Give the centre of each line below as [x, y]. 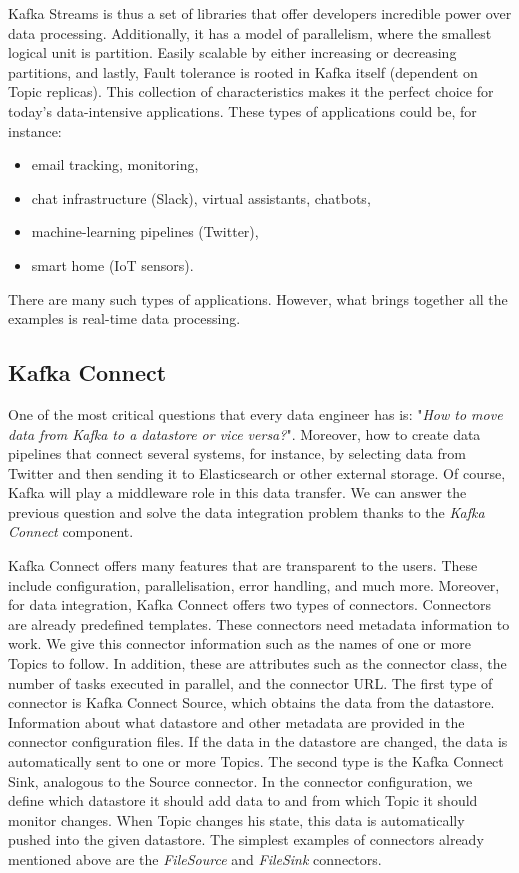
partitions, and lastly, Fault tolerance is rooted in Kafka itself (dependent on [243, 71]
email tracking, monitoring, [115, 164]
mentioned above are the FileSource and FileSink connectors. [195, 858]
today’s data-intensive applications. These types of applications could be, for [242, 110]
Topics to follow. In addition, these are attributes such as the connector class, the [257, 663]
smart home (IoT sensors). [112, 264]
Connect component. [71, 531]
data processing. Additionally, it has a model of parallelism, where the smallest [250, 32]
